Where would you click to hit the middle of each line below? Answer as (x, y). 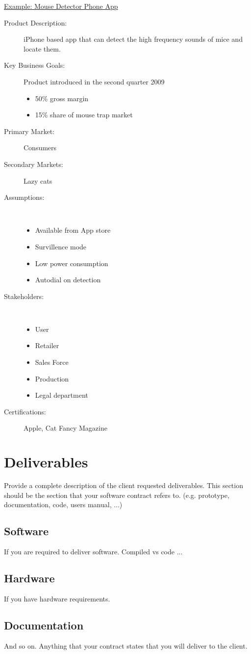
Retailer (47, 345)
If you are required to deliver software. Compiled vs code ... (93, 552)
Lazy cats (38, 180)
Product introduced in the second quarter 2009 (94, 81)
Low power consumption (72, 263)
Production (52, 378)
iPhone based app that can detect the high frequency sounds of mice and (133, 39)
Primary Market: (29, 131)
